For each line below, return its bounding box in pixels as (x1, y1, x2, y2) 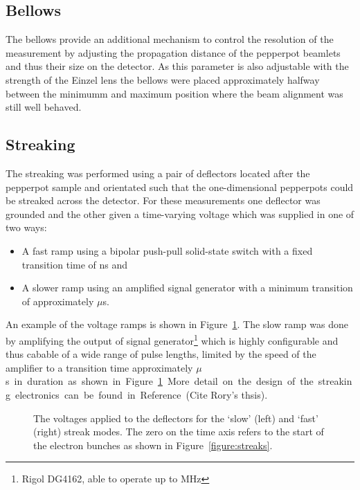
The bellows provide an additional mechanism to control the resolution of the (6, 32, 334, 46)
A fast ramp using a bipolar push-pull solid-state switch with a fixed (21, 243, 313, 257)
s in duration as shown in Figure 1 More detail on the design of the (6, 374, 314, 388)
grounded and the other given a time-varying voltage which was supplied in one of (6, 206, 354, 221)
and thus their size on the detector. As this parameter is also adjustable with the (6, 59, 349, 73)
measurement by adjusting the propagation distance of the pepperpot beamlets (6, 45, 341, 60)
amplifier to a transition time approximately (6, 360, 193, 374)
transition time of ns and (21, 257, 128, 271)
